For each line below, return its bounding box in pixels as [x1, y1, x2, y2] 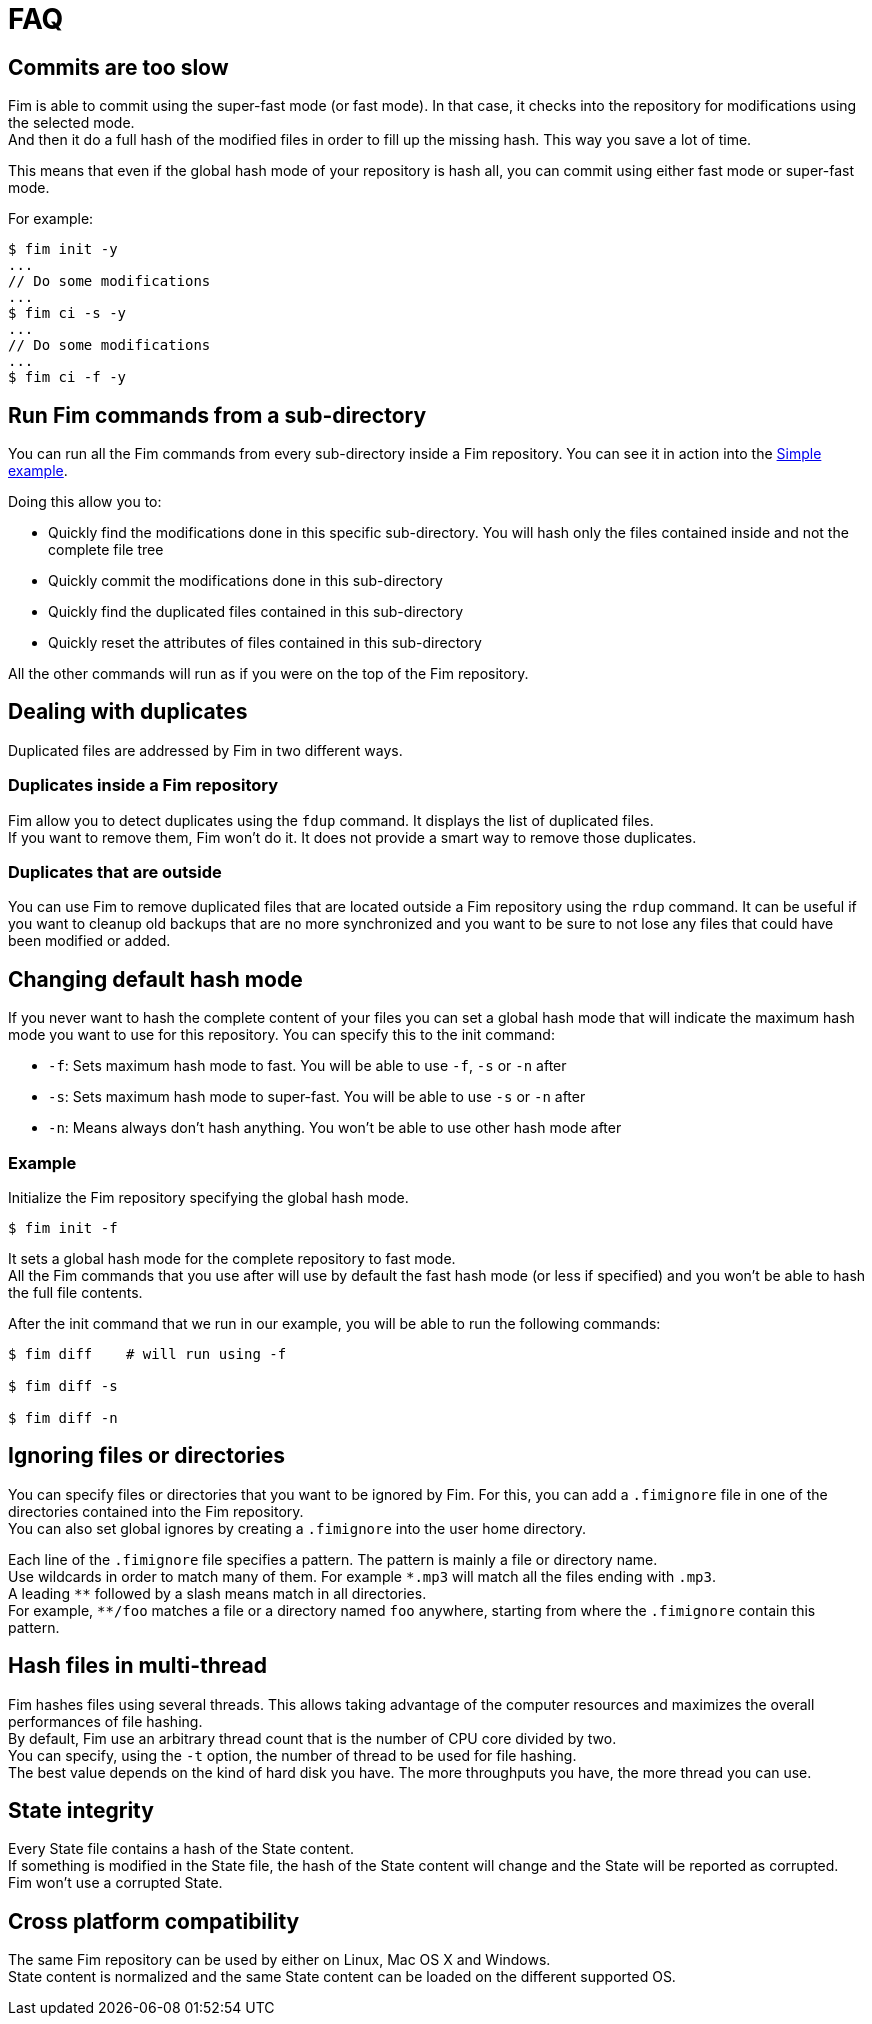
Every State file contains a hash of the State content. [8, 1840, 354, 1858]
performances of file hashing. [8, 1712, 203, 1730]
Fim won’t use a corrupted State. [8, 1874, 223, 1892]
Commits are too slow [8, 54, 229, 80]
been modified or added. [8, 932, 171, 950]
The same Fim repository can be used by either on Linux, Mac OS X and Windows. [8, 1951, 551, 1969]
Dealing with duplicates [8, 699, 248, 725]
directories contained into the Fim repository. [8, 1502, 304, 1520]
